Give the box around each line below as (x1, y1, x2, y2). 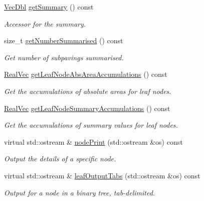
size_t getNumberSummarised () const (4, 35, 123, 46)
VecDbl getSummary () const (4, 2, 94, 12)
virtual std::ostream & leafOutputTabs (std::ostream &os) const (4, 170, 200, 180)
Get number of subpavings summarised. (4, 52, 124, 62)
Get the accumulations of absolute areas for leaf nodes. (4, 85, 171, 96)
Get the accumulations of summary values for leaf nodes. (4, 120, 178, 130)
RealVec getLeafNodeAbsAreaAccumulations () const (4, 69, 167, 79)
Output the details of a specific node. (4, 153, 116, 164)
